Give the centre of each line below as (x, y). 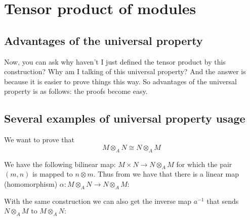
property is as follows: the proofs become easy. (76, 91)
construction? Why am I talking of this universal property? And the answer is (125, 71)
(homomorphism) (31, 183)
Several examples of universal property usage (125, 118)
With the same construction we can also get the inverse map (98, 201)
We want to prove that (39, 140)
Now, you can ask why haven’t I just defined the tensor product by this (115, 61)
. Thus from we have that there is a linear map (166, 174)
